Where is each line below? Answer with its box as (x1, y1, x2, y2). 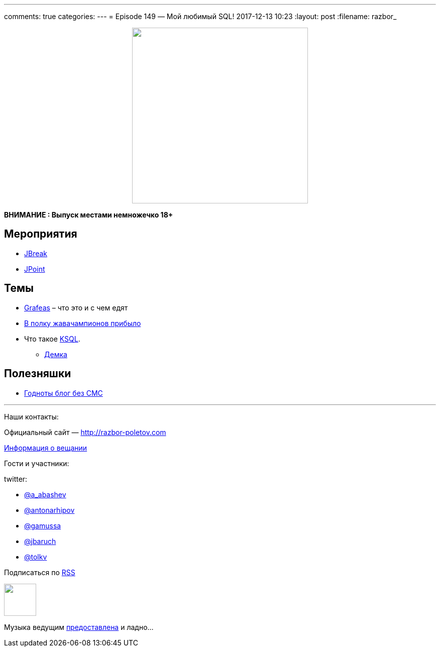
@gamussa (24, 521, 61, 530)
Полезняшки (4, 367, 71, 380)
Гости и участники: (4, 459, 69, 468)
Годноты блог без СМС (24, 388, 103, 397)
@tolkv (24, 552, 47, 561)
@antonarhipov (24, 505, 75, 514)
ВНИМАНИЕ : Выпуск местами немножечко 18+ (4, 210, 173, 219)
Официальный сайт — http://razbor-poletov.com (4, 427, 166, 437)
